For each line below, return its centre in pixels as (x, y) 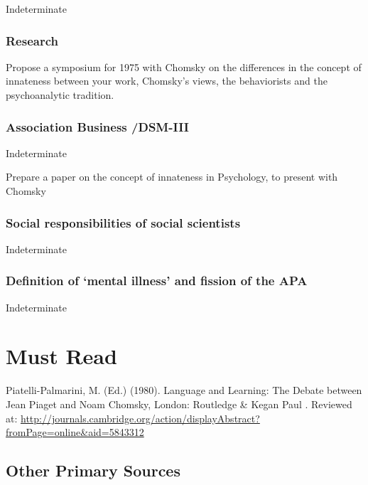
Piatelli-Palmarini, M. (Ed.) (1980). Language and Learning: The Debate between (184, 390)
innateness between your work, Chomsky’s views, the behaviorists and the (167, 81)
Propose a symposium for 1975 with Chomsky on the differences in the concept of (184, 66)
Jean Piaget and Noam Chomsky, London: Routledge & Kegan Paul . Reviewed (179, 404)
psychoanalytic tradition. (60, 95)
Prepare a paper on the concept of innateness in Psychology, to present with (172, 177)
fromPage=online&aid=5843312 (75, 432)
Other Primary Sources (93, 470)
